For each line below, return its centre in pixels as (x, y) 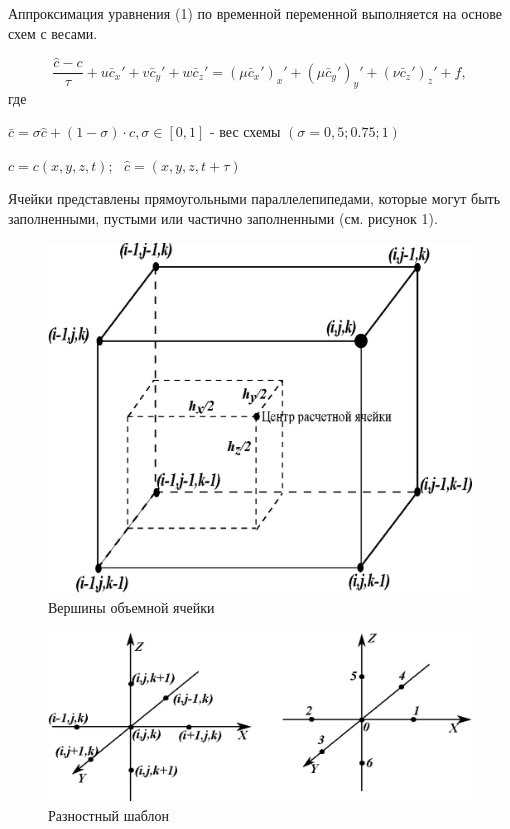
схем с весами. (53, 32)
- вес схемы (245, 131)
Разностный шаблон (109, 814)
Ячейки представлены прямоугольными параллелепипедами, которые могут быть (254, 198)
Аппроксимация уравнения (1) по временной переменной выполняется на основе (255, 13)
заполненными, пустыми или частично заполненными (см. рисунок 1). (223, 218)
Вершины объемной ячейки (131, 606)
